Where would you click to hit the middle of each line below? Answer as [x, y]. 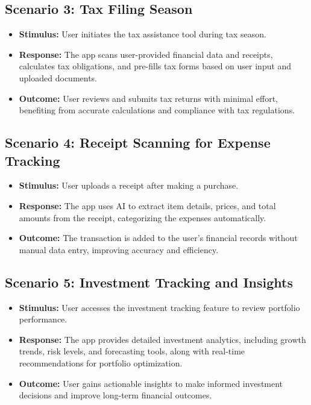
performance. [43, 319]
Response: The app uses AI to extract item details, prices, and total [147, 205]
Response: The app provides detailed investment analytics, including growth [162, 339]
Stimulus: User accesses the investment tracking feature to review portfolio [159, 307]
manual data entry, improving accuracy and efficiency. [119, 249]
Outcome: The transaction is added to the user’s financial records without [158, 238]
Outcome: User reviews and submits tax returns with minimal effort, [149, 98]
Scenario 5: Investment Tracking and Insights [149, 282]
